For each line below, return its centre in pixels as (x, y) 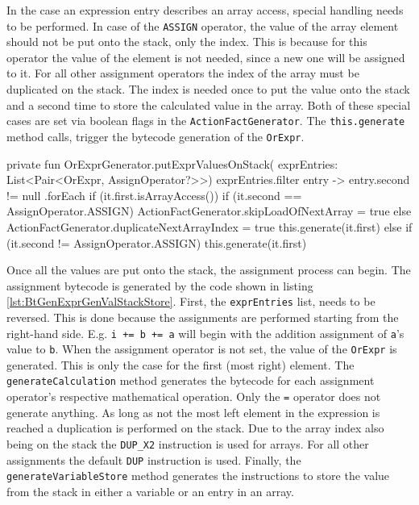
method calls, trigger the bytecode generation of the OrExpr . (156, 136)
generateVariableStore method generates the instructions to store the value (198, 476)
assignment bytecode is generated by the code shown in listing (160, 285)
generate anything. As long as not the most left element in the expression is (193, 412)
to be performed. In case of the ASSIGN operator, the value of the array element (203, 25)
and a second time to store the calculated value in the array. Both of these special (209, 104)
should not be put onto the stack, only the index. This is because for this (187, 42)
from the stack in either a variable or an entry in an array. (150, 491)
